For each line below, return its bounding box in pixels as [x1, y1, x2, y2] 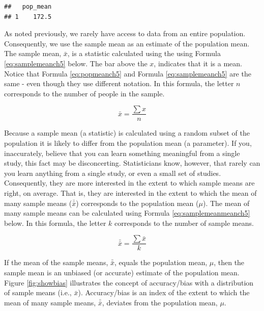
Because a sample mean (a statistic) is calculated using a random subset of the [4, 127, 250, 138]
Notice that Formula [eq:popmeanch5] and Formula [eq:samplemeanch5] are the [4, 68, 251, 79]
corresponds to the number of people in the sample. [4, 88, 165, 98]
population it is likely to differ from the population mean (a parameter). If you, [4, 138, 252, 148]
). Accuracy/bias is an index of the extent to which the [78, 287, 250, 298]
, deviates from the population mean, [102, 297, 218, 307]
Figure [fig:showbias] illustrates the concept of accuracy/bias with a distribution [4, 277, 254, 288]
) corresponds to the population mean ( [76, 197, 199, 208]
